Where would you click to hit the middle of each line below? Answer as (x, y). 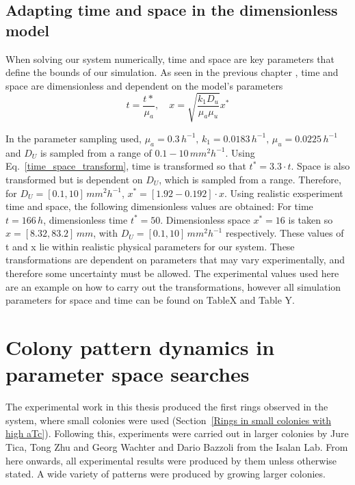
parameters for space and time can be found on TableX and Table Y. (150, 300)
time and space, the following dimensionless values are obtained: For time (159, 206)
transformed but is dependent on (74, 179)
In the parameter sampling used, (74, 138)
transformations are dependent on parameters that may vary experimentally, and (175, 260)
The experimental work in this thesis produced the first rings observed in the (167, 407)
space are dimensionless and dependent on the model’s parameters (144, 85)
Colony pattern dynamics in (140, 347)
